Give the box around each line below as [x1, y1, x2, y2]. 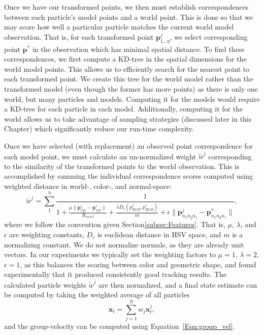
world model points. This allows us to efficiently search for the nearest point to [4, 63, 250, 74]
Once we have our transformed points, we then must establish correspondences [4, 2, 249, 12]
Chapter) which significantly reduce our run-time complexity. [4, 123, 194, 134]
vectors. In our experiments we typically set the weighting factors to [4, 249, 216, 260]
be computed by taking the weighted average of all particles [4, 289, 190, 300]
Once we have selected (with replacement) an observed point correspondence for [4, 140, 253, 151]
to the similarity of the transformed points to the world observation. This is [4, 160, 240, 171]
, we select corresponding [170, 31, 248, 42]
